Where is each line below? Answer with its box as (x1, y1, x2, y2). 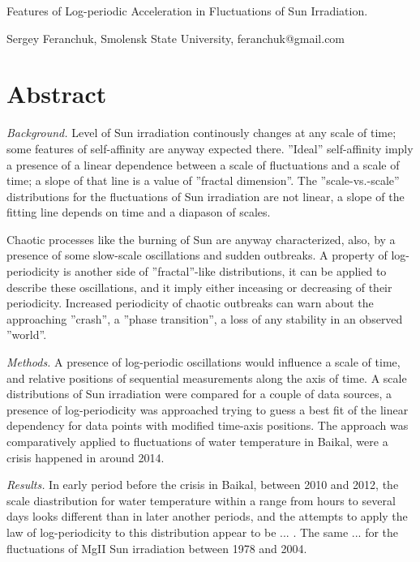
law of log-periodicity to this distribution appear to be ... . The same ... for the (6, 523, 399, 540)
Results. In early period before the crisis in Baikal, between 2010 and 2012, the (6, 476, 399, 493)
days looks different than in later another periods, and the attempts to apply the (6, 508, 408, 525)
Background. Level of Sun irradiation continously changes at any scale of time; (6, 124, 396, 141)
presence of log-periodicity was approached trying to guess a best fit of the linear (6, 401, 409, 418)
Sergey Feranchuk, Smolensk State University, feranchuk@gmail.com (6, 29, 345, 46)
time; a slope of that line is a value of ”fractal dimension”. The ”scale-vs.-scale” (6, 172, 400, 189)
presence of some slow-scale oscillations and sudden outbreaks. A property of (6, 247, 388, 264)
